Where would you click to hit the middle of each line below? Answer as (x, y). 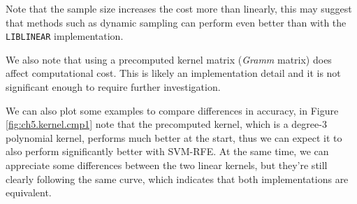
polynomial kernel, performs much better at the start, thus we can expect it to (174, 137)
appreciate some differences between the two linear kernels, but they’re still (167, 165)
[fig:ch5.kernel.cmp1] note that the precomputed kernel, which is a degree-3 (166, 124)
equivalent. (29, 192)
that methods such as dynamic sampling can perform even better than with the (176, 22)
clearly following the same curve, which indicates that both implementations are (177, 178)
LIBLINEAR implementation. (65, 36)
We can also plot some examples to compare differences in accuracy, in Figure (172, 110)
